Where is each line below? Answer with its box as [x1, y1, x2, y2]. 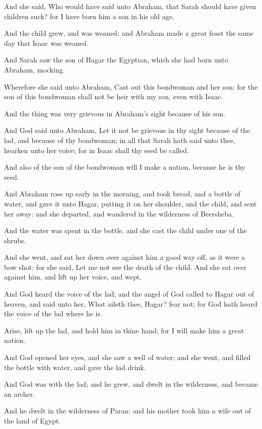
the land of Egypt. [4, 415, 61, 425]
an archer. [4, 388, 35, 399]
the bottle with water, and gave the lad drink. [4, 362, 146, 372]
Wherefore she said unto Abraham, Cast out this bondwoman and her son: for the [4, 81, 258, 92]
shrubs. [4, 235, 26, 245]
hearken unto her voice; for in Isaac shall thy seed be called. [4, 145, 189, 155]
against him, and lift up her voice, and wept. [4, 271, 142, 282]
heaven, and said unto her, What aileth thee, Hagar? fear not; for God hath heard [4, 298, 257, 309]
